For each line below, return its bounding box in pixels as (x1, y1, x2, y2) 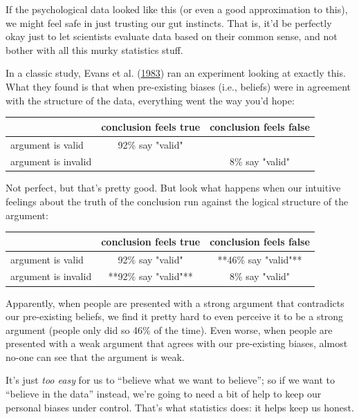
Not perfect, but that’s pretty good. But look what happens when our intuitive (6, 180, 341, 195)
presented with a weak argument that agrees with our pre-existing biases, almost (6, 336, 348, 351)
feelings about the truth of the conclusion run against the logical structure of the (6, 194, 349, 209)
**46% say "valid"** (217, 252, 302, 266)
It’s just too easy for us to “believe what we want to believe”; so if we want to (6, 373, 335, 387)
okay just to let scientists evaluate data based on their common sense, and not (6, 29, 338, 44)
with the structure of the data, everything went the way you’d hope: (6, 93, 295, 107)
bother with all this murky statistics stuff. (6, 42, 183, 57)
